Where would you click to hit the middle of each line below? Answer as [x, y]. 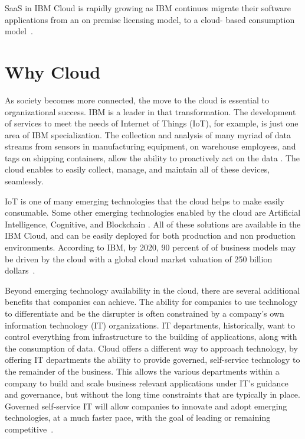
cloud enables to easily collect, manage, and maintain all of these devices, [137, 169]
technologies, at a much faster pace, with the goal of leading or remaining [138, 417]
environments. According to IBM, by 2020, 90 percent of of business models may [150, 247]
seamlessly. [24, 181]
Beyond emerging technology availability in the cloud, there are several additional [152, 290]
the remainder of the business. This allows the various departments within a [142, 371]
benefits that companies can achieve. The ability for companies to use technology [151, 302]
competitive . [29, 429]
